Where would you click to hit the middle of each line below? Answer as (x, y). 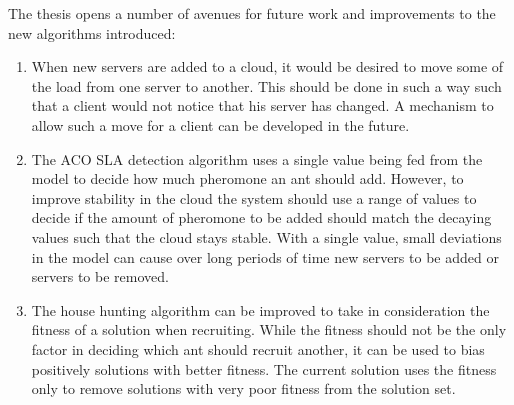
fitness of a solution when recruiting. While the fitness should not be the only (269, 329)
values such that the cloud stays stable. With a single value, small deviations (266, 236)
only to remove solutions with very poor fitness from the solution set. (243, 388)
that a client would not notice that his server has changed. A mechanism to (262, 105)
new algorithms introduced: (92, 32)
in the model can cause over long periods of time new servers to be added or (265, 256)
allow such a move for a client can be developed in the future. (220, 124)
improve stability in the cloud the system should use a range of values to (254, 197)
